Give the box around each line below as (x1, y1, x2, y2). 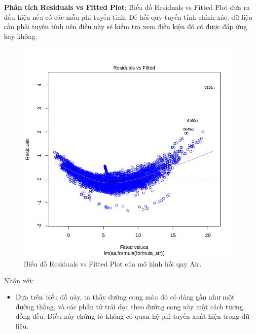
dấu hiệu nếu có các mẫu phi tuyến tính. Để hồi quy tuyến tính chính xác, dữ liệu (4, 11, 253, 22)
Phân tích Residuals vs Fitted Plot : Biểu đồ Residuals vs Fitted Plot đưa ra (4, 2, 250, 12)
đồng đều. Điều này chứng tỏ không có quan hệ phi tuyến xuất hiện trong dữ (15, 311, 250, 321)
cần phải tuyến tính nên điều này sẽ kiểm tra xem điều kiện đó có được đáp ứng (4, 21, 247, 32)
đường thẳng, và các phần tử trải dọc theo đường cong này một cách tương (15, 301, 243, 311)
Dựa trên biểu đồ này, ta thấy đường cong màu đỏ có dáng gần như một (15, 292, 235, 302)
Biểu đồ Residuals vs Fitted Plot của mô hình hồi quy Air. (24, 258, 202, 268)
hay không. (4, 31, 37, 41)
